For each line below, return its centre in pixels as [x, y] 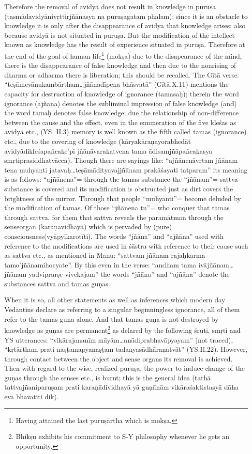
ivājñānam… [216, 264]
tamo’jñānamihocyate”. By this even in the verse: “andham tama [100, 264]
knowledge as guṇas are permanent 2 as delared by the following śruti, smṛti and [123, 329]
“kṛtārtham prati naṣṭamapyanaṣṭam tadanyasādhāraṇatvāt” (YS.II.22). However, [126, 349]
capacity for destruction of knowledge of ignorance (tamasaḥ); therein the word [122, 94]
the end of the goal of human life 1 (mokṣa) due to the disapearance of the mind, [123, 55]
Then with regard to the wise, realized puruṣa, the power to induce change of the [125, 368]
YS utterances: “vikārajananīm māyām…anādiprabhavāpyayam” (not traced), [119, 339]
